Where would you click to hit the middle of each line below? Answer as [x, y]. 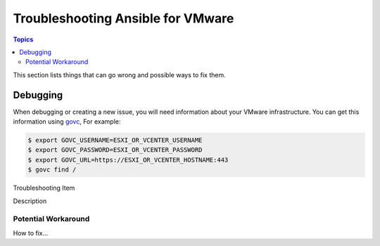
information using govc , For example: [67, 122]
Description [30, 201]
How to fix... [31, 233]
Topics [23, 39]
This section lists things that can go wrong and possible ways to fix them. [119, 75]
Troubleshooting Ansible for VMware [123, 18]
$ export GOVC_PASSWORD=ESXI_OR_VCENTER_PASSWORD [115, 150]
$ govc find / [52, 170]
